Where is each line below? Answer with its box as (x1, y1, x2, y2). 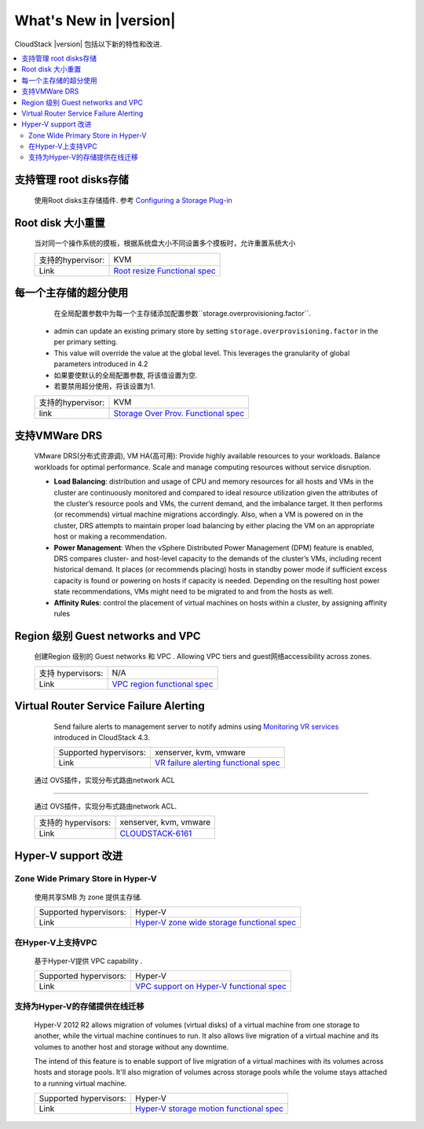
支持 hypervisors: (38, 667, 104, 679)
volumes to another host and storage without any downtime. (34, 1042, 229, 1051)
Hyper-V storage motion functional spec (134, 1103, 284, 1114)
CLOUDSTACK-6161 (119, 828, 192, 839)
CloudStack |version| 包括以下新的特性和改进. (14, 39, 163, 49)
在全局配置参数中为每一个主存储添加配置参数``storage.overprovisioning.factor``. (53, 308, 312, 318)
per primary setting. (53, 337, 118, 347)
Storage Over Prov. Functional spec (113, 408, 245, 419)
